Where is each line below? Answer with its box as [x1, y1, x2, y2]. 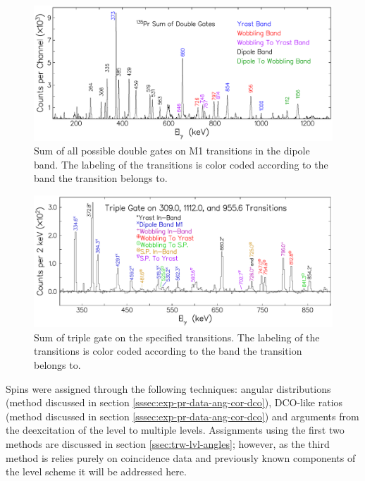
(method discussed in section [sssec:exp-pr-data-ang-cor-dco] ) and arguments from [6, 408, 359, 423]
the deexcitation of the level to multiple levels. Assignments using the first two [6, 422, 345, 437]
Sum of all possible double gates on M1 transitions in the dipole [34, 143, 310, 158]
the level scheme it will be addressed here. [6, 464, 187, 479]
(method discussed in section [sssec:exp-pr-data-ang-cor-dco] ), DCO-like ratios [6, 395, 343, 410]
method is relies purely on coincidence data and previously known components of [6, 450, 356, 465]
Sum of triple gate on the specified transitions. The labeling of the [34, 329, 320, 344]
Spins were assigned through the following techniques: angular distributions [6, 381, 331, 396]
